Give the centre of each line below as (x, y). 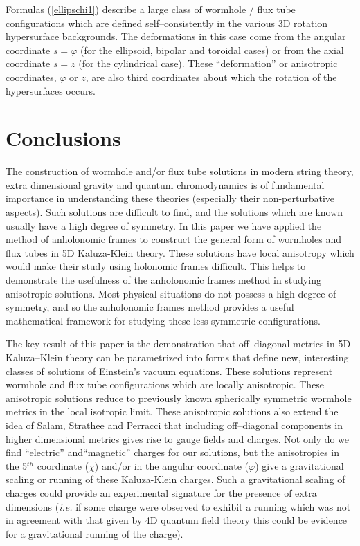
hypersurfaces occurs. (51, 90)
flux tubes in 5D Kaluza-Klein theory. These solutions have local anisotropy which (180, 252)
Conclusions (63, 138)
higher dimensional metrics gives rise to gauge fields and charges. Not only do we (178, 438)
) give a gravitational (299, 465)
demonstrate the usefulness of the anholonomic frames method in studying (163, 280)
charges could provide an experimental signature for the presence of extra (161, 492)
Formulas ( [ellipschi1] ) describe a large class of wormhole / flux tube (151, 9)
